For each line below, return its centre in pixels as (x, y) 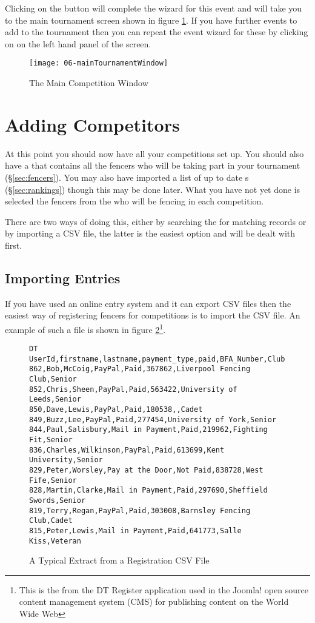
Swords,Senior (58, 500)
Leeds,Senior (55, 399)
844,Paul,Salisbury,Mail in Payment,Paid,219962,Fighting (148, 430)
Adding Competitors (92, 124)
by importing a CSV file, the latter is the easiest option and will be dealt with (150, 233)
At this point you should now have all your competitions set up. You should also (154, 153)
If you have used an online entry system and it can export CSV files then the (148, 303)
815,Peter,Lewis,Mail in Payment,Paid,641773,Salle (135, 530)
